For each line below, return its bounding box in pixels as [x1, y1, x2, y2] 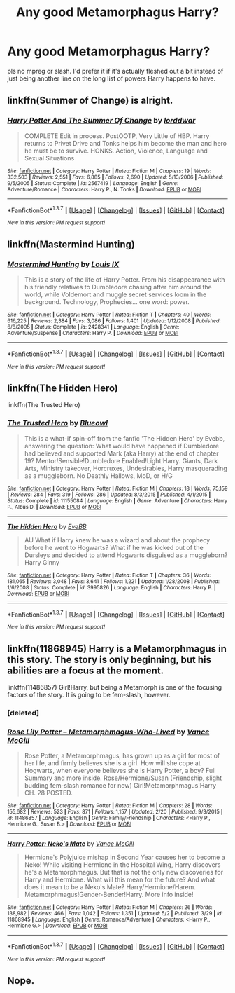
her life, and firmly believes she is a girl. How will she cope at [24, 759, 201, 767]
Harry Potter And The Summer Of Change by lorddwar [7, 116, 196, 125]
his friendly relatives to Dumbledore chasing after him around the [24, 282, 212, 291]
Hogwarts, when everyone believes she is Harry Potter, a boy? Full [24, 767, 216, 775]
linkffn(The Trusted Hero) [7, 401, 80, 409]
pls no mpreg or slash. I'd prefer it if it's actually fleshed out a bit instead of [7, 67, 224, 75]
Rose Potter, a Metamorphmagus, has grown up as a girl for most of [24, 751, 220, 760]
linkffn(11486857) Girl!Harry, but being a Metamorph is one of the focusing [7, 683, 222, 692]
